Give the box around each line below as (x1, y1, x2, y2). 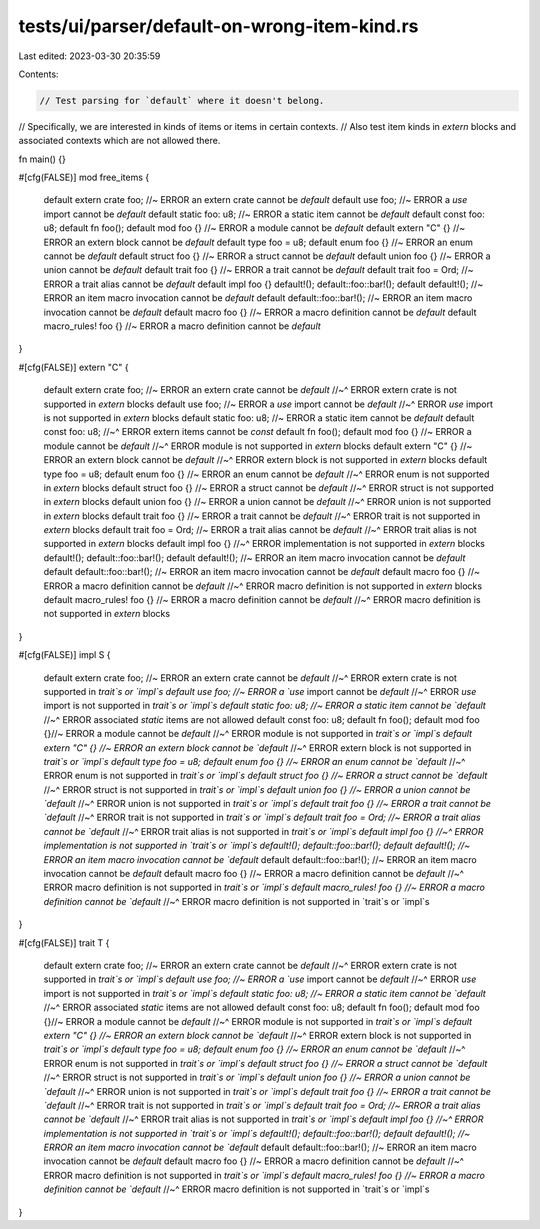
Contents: (18, 68, 59, 80)
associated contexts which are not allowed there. (18, 135, 221, 147)
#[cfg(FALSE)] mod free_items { (18, 171, 150, 184)
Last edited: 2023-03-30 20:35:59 (18, 50, 161, 62)
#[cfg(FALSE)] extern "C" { (18, 361, 129, 373)
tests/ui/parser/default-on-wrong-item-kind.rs (18, 15, 419, 37)
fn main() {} (18, 153, 67, 165)
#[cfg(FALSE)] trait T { (18, 936, 110, 949)
